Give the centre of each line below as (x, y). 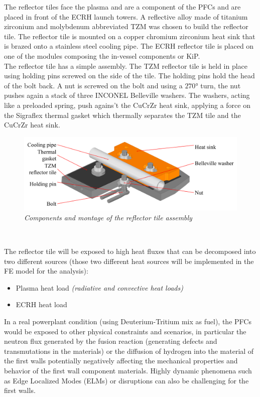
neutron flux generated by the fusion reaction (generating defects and (111, 341)
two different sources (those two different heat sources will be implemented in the (129, 261)
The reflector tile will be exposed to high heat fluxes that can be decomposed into (130, 251)
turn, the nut (221, 85)
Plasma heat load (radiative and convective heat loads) (99, 287)
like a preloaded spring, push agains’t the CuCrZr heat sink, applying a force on (127, 105)
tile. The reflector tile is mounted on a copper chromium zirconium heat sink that (130, 36)
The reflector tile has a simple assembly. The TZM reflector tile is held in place (126, 65)
